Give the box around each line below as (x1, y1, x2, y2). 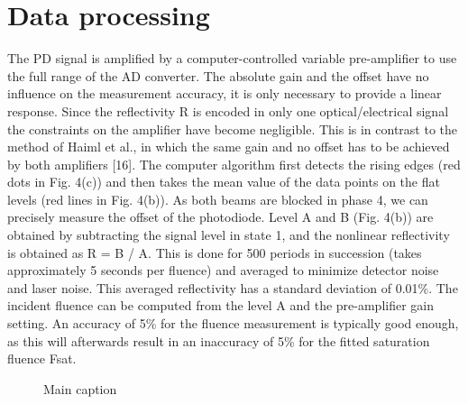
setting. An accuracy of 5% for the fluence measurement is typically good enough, (7, 314, 459, 333)
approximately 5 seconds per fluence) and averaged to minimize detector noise (7, 261, 439, 280)
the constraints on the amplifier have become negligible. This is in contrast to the (7, 119, 458, 138)
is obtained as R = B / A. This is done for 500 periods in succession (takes (7, 243, 422, 262)
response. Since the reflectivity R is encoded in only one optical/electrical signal (7, 101, 449, 120)
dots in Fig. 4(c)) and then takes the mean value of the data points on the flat (7, 172, 440, 191)
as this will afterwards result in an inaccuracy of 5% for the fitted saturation (7, 331, 430, 350)
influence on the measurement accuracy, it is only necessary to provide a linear (7, 84, 442, 103)
